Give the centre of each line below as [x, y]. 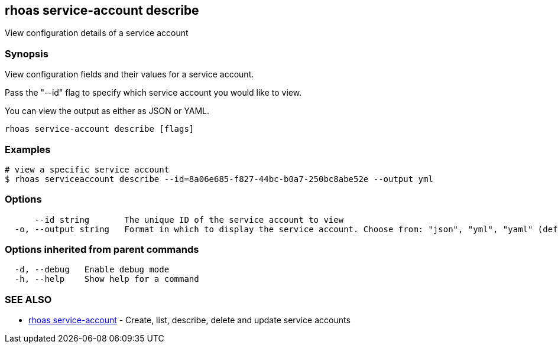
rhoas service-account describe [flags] [100, 129]
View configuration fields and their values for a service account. [129, 74]
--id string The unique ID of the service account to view [189, 219]
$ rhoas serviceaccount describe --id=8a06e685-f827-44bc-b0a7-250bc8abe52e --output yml [219, 179]
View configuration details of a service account [97, 33]
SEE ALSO [28, 299]
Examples [28, 149]
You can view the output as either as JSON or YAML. [107, 111]
